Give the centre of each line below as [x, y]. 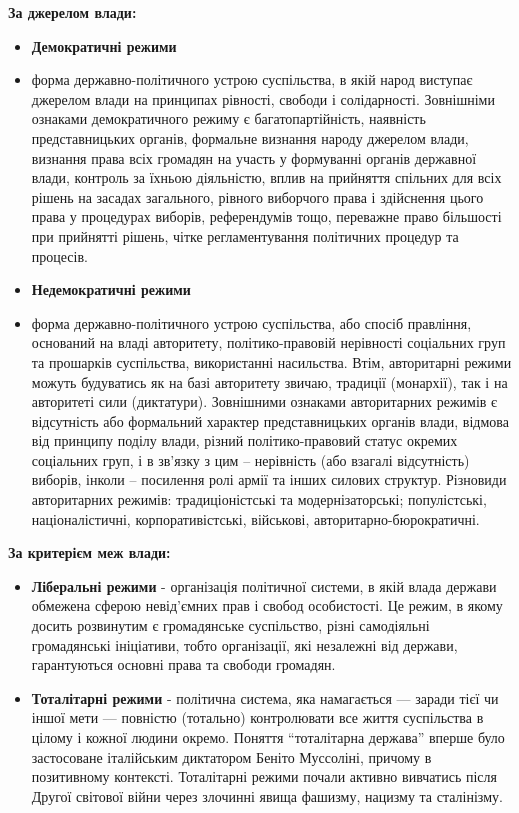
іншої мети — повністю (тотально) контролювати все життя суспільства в [257, 717]
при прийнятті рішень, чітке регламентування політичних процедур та [245, 235]
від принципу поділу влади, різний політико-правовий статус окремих [244, 440]
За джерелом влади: [72, 12]
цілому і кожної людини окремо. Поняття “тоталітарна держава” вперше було [268, 737]
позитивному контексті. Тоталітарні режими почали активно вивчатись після [264, 776]
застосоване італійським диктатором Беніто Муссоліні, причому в [231, 756]
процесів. [59, 255]
